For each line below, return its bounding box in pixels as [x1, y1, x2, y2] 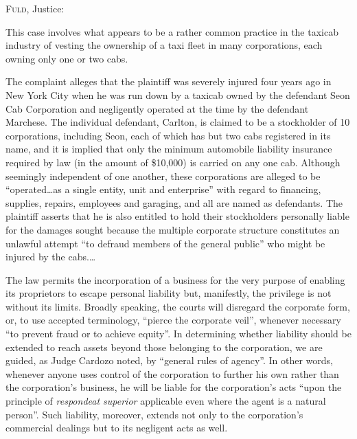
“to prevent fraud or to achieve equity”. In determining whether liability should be [5, 326, 352, 341]
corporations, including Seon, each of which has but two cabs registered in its [5, 128, 331, 142]
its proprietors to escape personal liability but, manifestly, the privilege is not [5, 286, 332, 300]
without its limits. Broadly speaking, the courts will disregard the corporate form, [5, 299, 350, 313]
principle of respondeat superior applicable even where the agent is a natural [5, 394, 326, 408]
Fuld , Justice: [5, 1, 65, 15]
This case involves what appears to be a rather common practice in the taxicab [5, 24, 338, 38]
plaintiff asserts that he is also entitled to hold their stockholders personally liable [5, 209, 349, 223]
